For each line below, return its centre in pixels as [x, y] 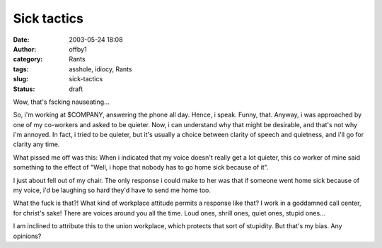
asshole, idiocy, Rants [100, 69]
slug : [21, 79]
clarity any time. [36, 144]
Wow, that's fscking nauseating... [61, 102]
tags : [21, 69]
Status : [24, 89]
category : [28, 59]
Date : [21, 40]
